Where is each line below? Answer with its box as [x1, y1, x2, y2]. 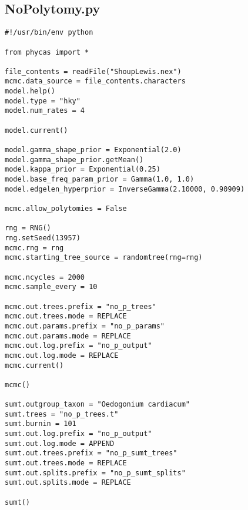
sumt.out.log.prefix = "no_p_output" [5, 430, 152, 438]
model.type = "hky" [5, 96, 81, 105]
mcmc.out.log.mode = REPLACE [5, 351, 119, 360]
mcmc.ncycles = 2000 [5, 273, 85, 281]
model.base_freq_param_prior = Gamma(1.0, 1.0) [5, 175, 195, 184]
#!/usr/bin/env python [5, 28, 93, 37]
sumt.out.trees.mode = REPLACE [5, 459, 127, 468]
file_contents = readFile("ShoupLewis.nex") [5, 67, 182, 76]
